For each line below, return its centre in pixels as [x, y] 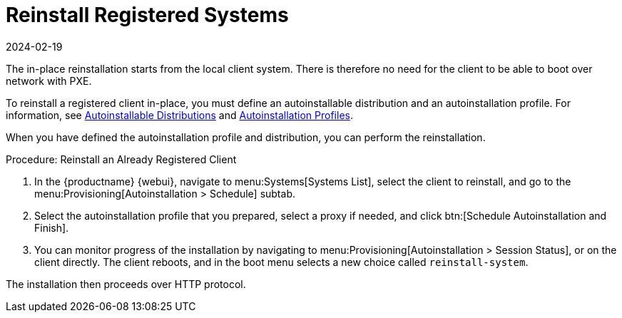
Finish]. [52, 227]
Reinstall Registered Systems [147, 15]
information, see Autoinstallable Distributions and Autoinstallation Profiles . [179, 115]
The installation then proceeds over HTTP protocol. [126, 284]
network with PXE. [49, 81]
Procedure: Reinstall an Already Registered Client [121, 159]
